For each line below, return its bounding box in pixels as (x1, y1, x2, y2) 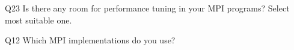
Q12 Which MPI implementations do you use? (5, 34, 176, 46)
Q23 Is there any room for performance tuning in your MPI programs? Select (5, 2, 290, 14)
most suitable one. (5, 13, 72, 26)
